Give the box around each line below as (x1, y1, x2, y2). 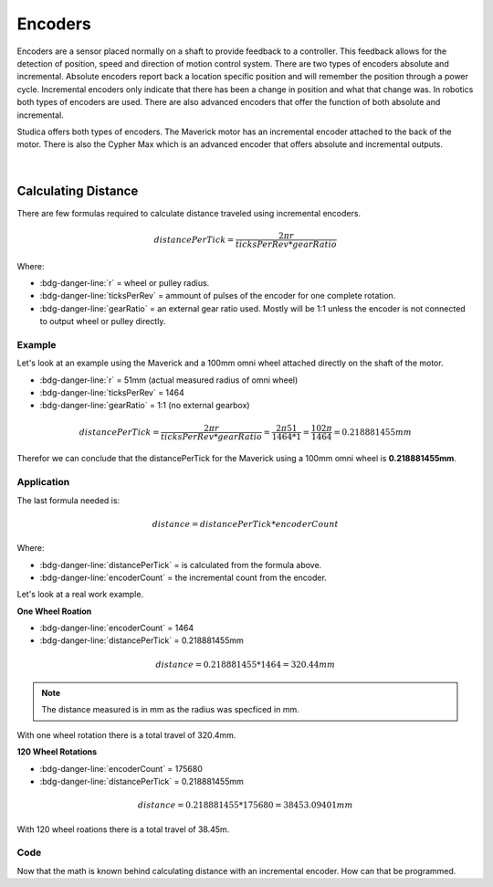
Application (16, 476, 70, 489)
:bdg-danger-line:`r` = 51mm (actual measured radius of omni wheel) (39, 375, 299, 385)
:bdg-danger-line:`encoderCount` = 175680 (39, 763, 203, 774)
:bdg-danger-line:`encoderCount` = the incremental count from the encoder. (39, 572, 328, 583)
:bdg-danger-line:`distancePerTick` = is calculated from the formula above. (39, 559, 322, 570)
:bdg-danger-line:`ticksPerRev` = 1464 (39, 387, 184, 398)
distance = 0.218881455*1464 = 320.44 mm (155, 659, 336, 670)
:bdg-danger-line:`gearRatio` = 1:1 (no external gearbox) (39, 400, 250, 411)
